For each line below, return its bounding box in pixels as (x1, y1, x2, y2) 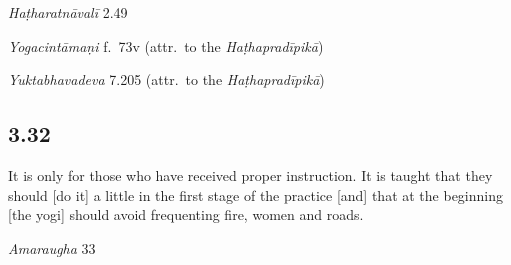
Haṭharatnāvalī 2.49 (8, 2, 128, 22)
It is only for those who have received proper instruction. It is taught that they (8, 164, 493, 185)
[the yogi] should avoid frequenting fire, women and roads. (8, 204, 364, 225)
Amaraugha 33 (8, 237, 96, 258)
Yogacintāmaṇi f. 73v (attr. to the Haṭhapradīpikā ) (8, 35, 324, 56)
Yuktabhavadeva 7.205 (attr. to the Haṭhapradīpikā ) (8, 69, 325, 90)
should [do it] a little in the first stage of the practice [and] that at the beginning (8, 184, 504, 205)
